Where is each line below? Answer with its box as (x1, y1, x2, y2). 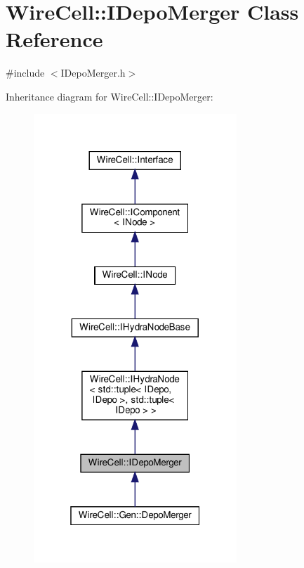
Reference (6, 25, 103, 53)
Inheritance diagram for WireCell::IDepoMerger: (6, 89, 213, 103)
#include (6, 65, 45, 80)
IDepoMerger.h (60, 65, 126, 80)
